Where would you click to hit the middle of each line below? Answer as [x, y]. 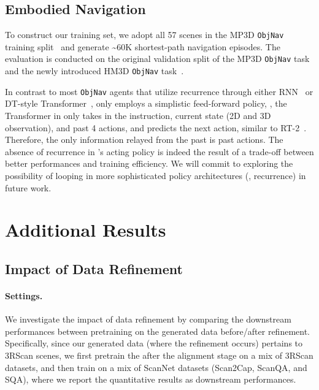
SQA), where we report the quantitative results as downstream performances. [151, 379]
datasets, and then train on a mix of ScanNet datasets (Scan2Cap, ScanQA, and [156, 367]
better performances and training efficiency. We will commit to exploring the [149, 163]
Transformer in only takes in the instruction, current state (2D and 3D [138, 116]
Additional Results [86, 230]
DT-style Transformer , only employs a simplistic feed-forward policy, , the [146, 103]
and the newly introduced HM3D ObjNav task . [94, 71]
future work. [28, 187]
